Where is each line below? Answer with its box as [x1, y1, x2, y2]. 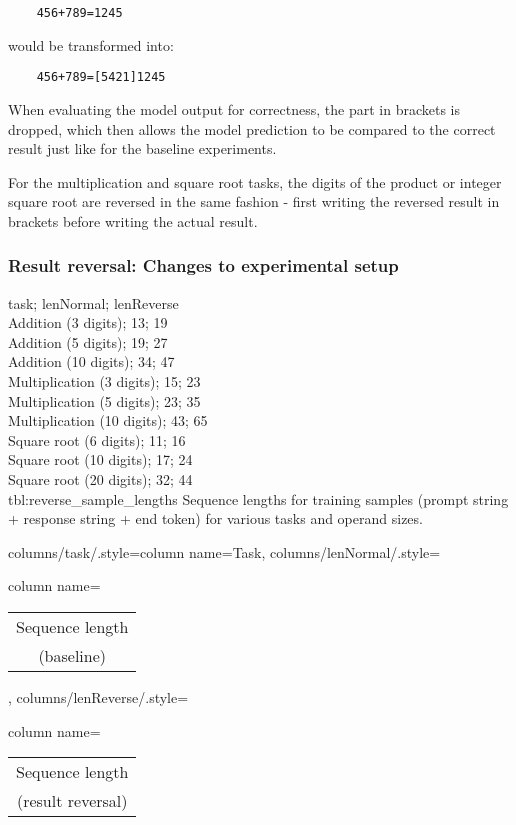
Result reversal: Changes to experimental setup [8, 253, 399, 278]
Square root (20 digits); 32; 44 [8, 469, 193, 490]
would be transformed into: [8, 34, 174, 55]
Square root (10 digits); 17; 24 [8, 449, 193, 470]
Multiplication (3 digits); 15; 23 [8, 371, 201, 392]
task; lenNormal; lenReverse [8, 292, 179, 313]
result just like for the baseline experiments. [8, 138, 277, 159]
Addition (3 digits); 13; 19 [8, 312, 168, 333]
